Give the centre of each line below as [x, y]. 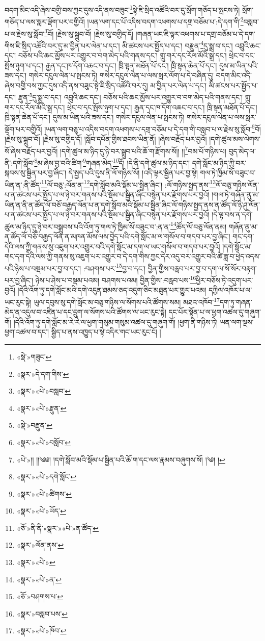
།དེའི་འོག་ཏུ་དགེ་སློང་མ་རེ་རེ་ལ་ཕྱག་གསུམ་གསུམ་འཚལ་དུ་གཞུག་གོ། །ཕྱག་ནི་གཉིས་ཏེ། [115, 322]
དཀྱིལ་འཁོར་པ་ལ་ [230, 290]
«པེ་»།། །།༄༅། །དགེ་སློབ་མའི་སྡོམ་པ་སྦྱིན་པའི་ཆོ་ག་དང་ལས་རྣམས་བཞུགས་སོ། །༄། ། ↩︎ [121, 459]
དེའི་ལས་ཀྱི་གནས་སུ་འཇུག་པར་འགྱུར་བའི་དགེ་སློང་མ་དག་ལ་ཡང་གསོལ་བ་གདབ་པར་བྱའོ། [112, 246]
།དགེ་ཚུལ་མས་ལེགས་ [235, 139]
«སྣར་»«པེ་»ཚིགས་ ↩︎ [44, 493]
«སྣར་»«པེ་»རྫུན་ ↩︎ [41, 408]
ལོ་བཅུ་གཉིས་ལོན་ [238, 184]
